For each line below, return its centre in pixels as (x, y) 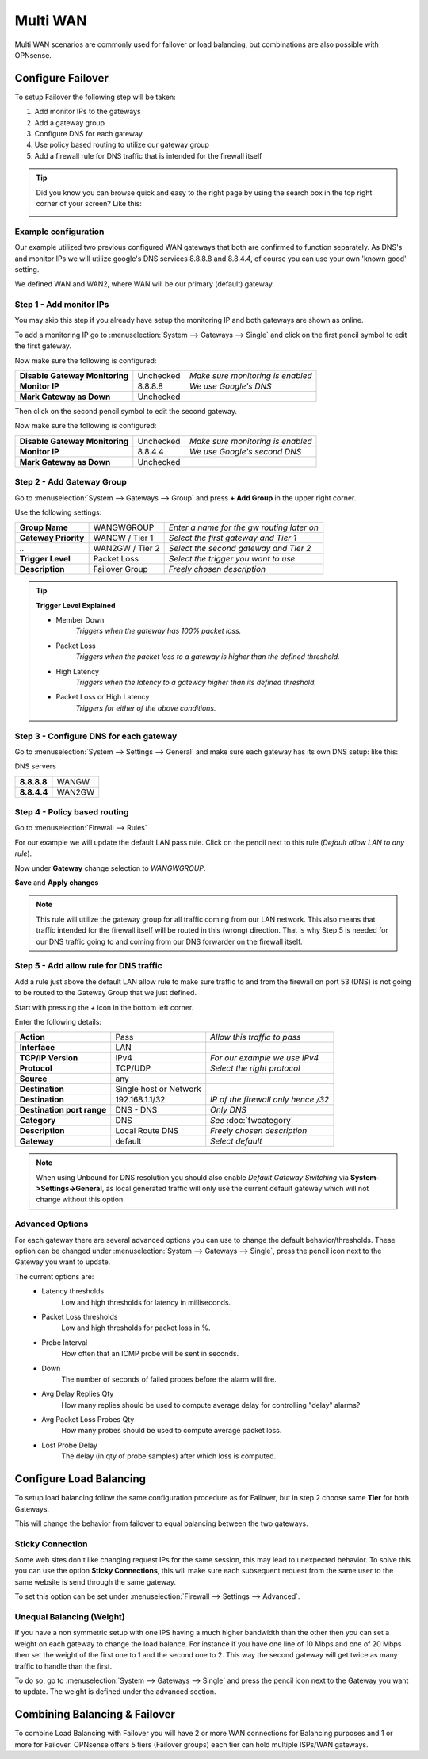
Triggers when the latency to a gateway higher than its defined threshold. (196, 683)
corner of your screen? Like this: (89, 203)
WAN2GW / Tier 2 (126, 549)
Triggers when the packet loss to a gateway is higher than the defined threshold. (208, 657)
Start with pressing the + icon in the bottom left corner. (104, 1007)
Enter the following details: (58, 1021)
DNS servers (36, 766)
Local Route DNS (147, 1131)
